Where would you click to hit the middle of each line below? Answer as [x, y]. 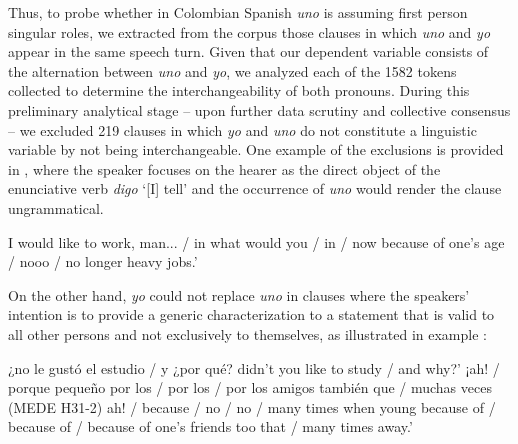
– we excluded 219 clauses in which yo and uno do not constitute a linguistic [242, 129]
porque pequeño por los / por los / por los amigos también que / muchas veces [250, 387]
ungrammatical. [56, 207]
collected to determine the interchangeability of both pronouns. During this [239, 90]
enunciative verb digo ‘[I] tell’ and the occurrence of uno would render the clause [255, 188]
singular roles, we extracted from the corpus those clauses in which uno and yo [249, 31]
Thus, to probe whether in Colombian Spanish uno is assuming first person [238, 12]
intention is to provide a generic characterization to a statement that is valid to [251, 314]
